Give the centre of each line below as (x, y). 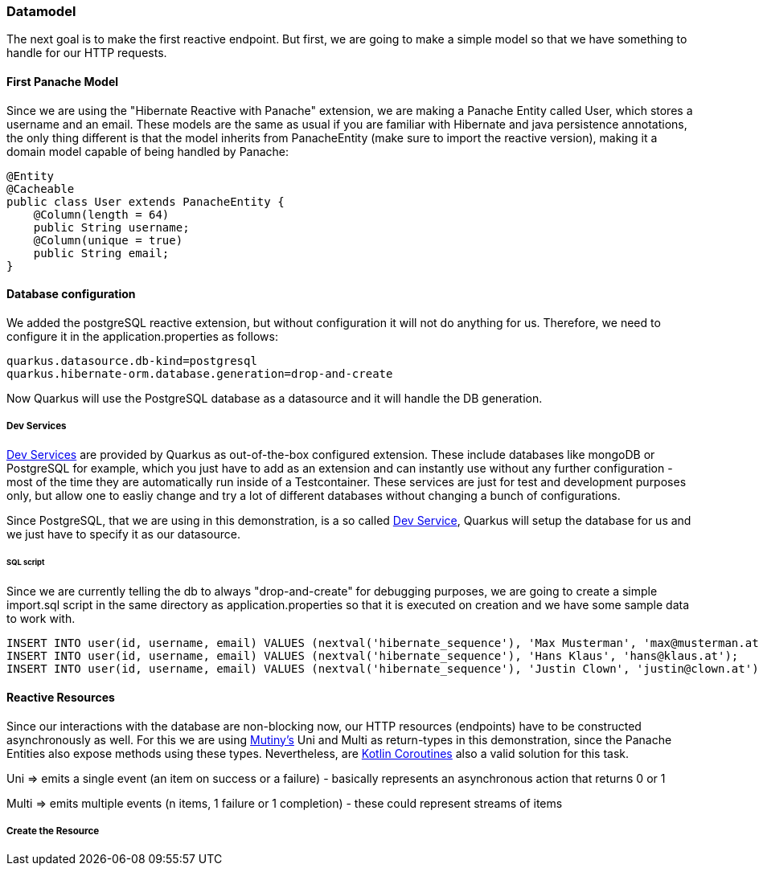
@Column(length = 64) (101, 214)
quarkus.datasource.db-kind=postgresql (132, 360)
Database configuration (71, 294)
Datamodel (41, 11)
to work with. (41, 619)
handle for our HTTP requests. (87, 53)
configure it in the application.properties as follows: (143, 336)
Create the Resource (53, 831)
